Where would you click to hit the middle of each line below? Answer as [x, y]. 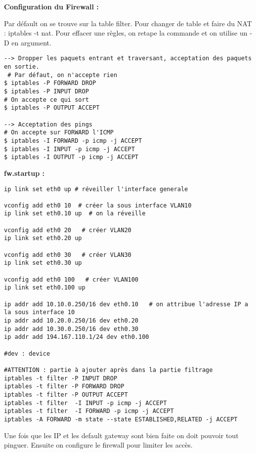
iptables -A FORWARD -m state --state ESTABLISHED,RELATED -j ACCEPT [121, 419]
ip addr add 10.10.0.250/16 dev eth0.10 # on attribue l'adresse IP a [126, 304]
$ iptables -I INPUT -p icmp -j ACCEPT [69, 149]
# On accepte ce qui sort [46, 100]
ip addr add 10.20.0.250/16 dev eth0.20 [71, 321]
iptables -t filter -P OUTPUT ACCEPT [66, 394]
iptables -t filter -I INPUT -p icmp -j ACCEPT [85, 403]
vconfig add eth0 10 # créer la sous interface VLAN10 [98, 205]
